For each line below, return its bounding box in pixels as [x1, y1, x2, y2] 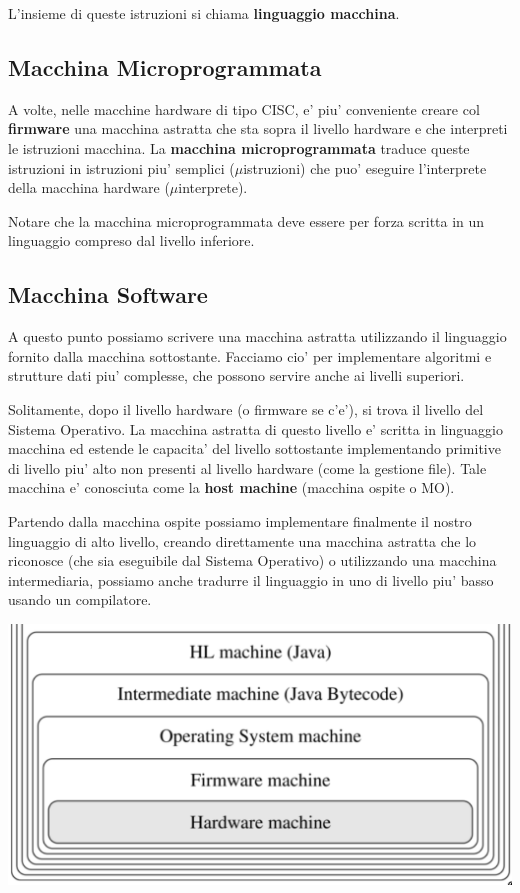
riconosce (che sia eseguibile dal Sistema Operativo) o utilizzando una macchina [8, 550, 497, 571]
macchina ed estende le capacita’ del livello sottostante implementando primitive [8, 438, 501, 459]
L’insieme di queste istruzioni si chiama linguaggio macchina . [8, 3, 400, 23]
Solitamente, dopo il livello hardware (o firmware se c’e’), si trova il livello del [8, 398, 484, 419]
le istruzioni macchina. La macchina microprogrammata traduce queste [8, 137, 470, 158]
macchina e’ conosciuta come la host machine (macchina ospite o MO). [8, 477, 455, 498]
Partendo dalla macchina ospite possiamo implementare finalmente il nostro [8, 510, 472, 531]
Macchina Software [8, 279, 208, 310]
